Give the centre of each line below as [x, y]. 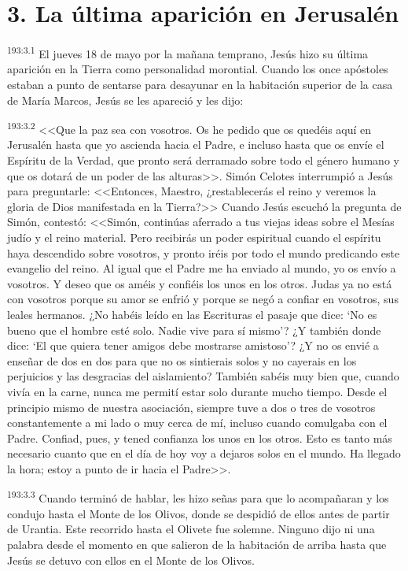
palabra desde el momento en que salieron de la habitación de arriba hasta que [197, 544]
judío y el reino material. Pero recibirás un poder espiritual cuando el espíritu [194, 237]
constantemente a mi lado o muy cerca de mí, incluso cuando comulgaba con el [197, 423]
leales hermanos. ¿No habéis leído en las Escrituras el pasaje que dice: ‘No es [192, 314]
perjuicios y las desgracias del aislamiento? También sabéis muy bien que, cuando [203, 376]
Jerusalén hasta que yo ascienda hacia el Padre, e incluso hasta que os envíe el [196, 145]
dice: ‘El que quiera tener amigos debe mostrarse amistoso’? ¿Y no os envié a [193, 345]
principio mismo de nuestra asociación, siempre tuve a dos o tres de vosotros [191, 407]
